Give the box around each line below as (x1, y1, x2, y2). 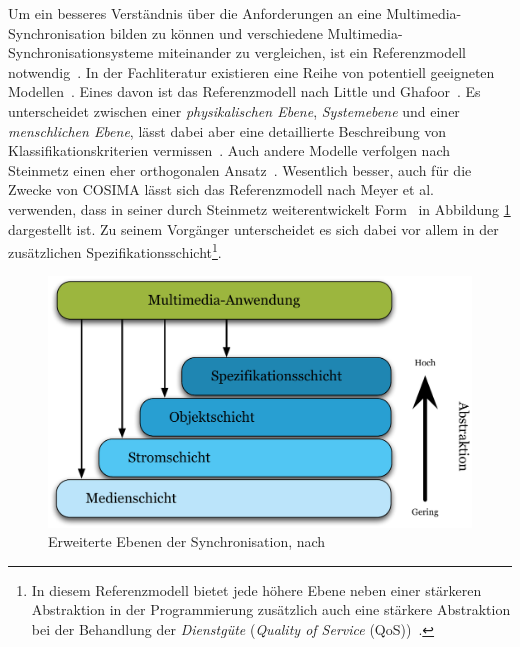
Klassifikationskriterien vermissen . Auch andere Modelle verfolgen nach (8, 140, 450, 161)
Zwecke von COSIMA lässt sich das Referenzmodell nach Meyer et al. (8, 179, 434, 200)
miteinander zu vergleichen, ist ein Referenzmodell (157, 42, 466, 63)
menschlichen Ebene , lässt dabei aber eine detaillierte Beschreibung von (8, 120, 447, 141)
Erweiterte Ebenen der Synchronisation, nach (48, 531, 326, 552)
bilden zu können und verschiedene (110, 22, 323, 43)
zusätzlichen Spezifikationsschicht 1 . (8, 239, 222, 262)
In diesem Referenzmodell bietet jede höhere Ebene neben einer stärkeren (31, 579, 482, 600)
